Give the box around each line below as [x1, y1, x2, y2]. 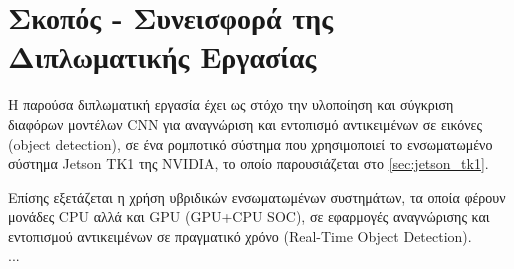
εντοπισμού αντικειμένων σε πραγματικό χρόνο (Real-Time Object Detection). [8, 225, 472, 246]
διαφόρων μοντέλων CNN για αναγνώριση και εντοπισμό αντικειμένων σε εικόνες [8, 113, 483, 134]
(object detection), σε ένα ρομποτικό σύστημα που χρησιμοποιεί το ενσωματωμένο [8, 133, 493, 154]
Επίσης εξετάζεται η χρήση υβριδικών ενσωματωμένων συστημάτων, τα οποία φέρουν [8, 186, 506, 207]
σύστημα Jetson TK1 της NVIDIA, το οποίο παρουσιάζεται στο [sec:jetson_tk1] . [8, 153, 489, 174]
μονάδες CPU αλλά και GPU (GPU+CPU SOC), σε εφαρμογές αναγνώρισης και [8, 206, 490, 227]
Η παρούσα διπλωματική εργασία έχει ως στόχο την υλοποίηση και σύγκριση [8, 94, 454, 115]
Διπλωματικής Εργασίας [8, 36, 317, 77]
